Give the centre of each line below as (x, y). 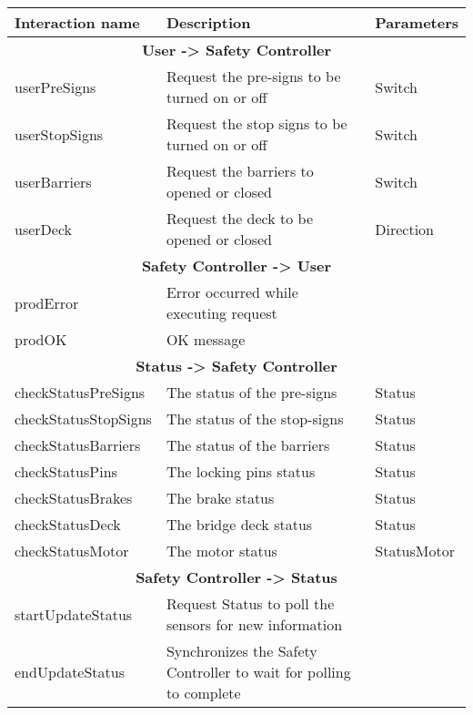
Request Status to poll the (250, 603)
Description (208, 22)
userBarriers (53, 181)
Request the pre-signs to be (253, 76)
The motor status (221, 551)
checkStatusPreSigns (80, 392)
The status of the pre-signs (252, 392)
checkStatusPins (66, 471)
